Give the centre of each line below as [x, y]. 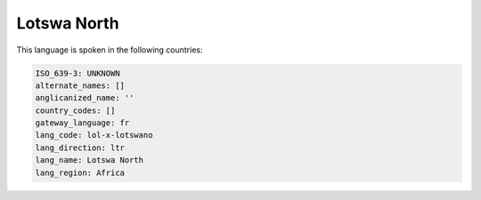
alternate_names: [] [80, 85]
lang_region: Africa [80, 172]
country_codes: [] [75, 110]
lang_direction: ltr [80, 148]
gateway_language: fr [82, 123]
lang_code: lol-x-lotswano [94, 135]
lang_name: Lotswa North [90, 160]
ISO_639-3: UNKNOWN [77, 73]
